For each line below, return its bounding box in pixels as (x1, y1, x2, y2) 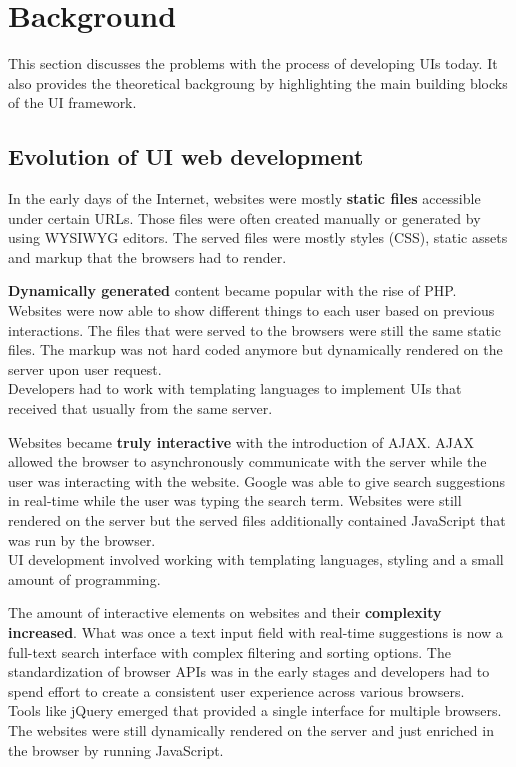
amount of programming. (8, 568, 161, 589)
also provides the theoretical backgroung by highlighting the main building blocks (8, 72, 508, 93)
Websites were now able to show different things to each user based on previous (8, 300, 495, 321)
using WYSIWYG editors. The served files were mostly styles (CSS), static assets (8, 227, 508, 248)
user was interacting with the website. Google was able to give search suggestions (8, 470, 505, 491)
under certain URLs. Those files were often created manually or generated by (8, 207, 481, 228)
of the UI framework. (8, 92, 137, 113)
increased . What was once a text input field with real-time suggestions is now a (8, 621, 503, 642)
